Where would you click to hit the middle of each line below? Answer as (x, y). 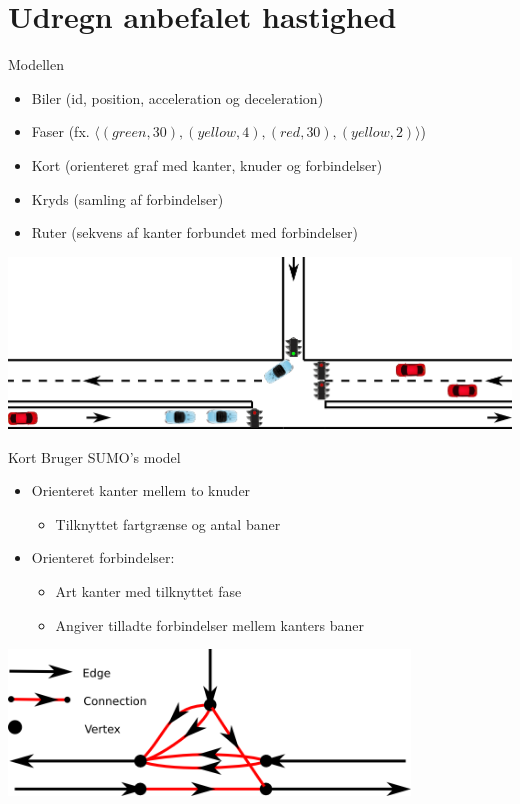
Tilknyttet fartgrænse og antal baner (168, 523)
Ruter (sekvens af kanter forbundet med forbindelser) (194, 232)
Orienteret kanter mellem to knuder (141, 490)
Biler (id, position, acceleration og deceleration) (177, 97)
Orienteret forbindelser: (103, 557)
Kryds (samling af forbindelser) (127, 198)
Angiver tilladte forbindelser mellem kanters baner (209, 624)
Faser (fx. (60, 131)
